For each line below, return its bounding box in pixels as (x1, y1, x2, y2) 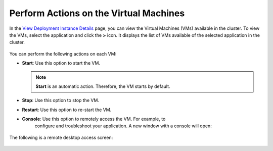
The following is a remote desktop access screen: (9, 134, 113, 140)
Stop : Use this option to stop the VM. (22, 97, 100, 104)
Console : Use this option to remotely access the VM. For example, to (22, 116, 166, 122)
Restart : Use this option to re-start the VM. (22, 107, 112, 113)
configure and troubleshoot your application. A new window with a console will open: (34, 123, 212, 129)
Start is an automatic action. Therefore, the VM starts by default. (35, 83, 170, 89)
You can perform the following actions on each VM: (9, 51, 117, 57)
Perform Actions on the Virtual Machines (9, 8, 185, 19)
